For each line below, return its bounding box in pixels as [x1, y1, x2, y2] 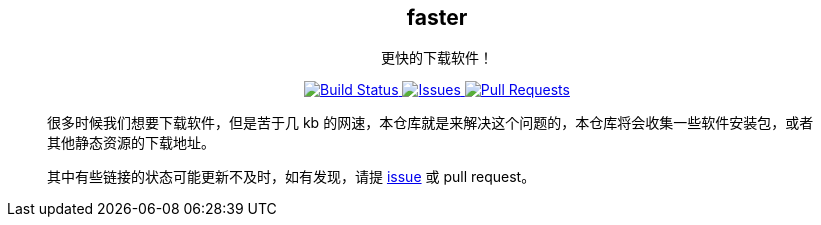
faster [406, 5, 468, 30]
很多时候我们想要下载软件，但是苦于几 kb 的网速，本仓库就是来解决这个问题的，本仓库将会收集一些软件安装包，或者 [47, 114, 814, 132]
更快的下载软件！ [381, 49, 493, 67]
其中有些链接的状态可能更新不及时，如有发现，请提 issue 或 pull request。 [47, 168, 536, 186]
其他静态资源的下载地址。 [47, 134, 215, 152]
